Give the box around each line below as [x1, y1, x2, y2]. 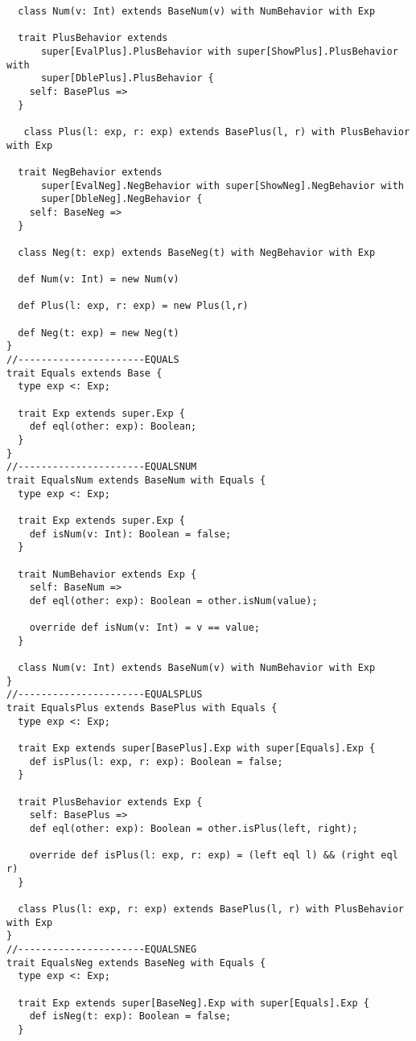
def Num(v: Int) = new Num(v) [18, 274, 179, 286]
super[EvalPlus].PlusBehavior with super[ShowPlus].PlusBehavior [40, 45, 398, 57]
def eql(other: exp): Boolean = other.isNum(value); [29, 595, 318, 607]
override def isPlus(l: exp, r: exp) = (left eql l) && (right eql [29, 850, 398, 862]
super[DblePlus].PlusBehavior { [40, 72, 214, 84]
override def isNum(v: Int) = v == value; [29, 622, 260, 634]
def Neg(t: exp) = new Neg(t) [18, 327, 179, 339]
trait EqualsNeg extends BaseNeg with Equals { [6, 957, 266, 969]
